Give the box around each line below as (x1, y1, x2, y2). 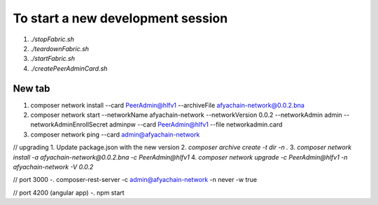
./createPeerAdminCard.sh (30, 64, 108, 73)
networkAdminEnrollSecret (30, 120, 108, 129)
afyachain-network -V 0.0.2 (13, 162, 94, 171)
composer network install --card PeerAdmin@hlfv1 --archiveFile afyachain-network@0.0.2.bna (30, 101, 304, 109)
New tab (13, 83, 50, 94)
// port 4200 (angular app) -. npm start (13, 188, 125, 197)
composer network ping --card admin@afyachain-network (30, 130, 200, 139)
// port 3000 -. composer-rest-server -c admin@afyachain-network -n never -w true (13, 176, 258, 184)
